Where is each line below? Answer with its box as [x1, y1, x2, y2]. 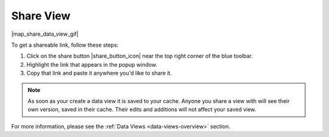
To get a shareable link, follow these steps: [11, 41, 119, 48]
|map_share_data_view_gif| [11, 30, 79, 38]
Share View [11, 9, 71, 22]
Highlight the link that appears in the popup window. [26, 61, 158, 68]
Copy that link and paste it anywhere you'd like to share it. [26, 70, 172, 77]
